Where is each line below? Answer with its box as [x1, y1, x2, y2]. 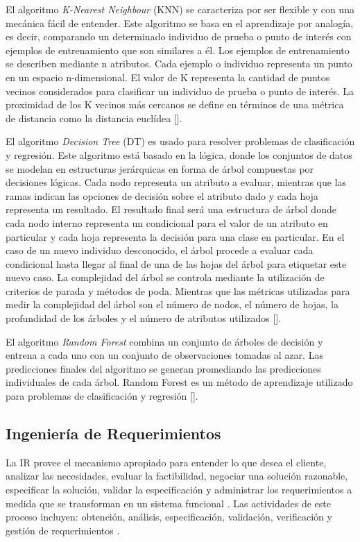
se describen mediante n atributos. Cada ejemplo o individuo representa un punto [6, 56, 352, 71]
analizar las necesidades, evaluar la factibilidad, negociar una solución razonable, [6, 468, 348, 483]
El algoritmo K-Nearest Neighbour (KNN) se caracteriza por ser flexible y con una [6, 2, 354, 16]
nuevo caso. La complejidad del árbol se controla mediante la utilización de [6, 270, 325, 285]
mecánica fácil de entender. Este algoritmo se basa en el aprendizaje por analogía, [6, 15, 354, 30]
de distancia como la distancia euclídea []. [6, 110, 182, 125]
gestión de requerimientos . [6, 523, 120, 537]
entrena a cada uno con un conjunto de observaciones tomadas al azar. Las [6, 348, 323, 362]
